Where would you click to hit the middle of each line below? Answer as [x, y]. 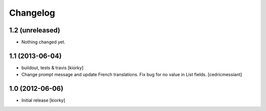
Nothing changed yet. [44, 42]
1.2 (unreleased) [35, 30]
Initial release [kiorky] [43, 100]
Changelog [32, 13]
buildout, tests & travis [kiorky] [52, 68]
